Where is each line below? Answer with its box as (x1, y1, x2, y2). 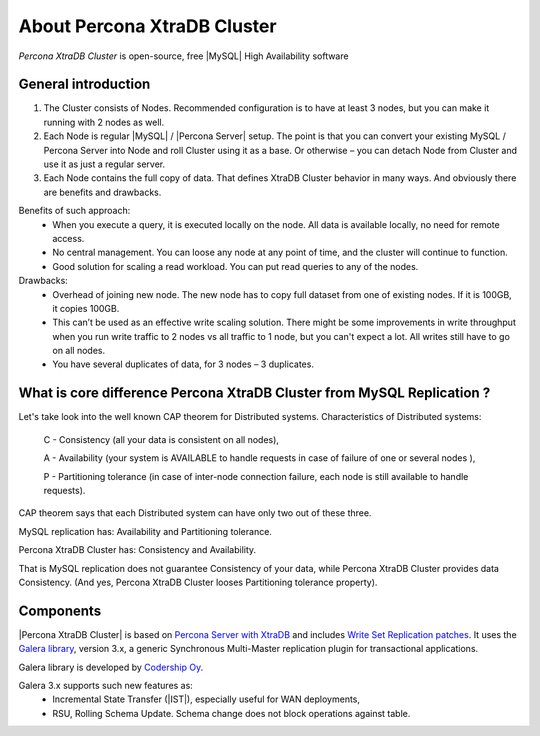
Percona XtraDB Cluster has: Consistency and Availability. (18, 544, 257, 556)
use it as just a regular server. (43, 158, 165, 170)
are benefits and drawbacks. (43, 186, 162, 198)
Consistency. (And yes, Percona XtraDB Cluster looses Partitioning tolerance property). (18, 576, 378, 588)
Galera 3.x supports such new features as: (18, 679, 194, 691)
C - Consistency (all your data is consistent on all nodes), (43, 433, 280, 445)
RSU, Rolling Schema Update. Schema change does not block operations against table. (52, 707, 411, 719)
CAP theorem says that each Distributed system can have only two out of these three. (18, 507, 372, 519)
